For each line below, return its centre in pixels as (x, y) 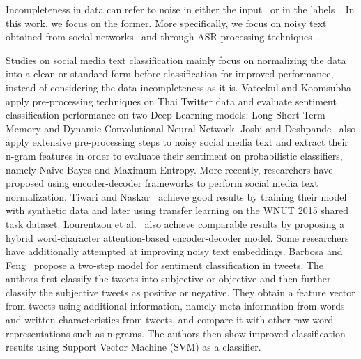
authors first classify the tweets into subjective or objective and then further (168, 278)
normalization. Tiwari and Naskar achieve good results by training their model (176, 196)
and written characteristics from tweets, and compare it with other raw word (170, 320)
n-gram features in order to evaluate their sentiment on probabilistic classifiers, (174, 155)
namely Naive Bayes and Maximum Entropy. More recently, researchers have (169, 169)
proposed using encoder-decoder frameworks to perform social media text (162, 183)
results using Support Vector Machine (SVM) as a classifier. (133, 347)
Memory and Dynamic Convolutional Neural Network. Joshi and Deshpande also (181, 128)
